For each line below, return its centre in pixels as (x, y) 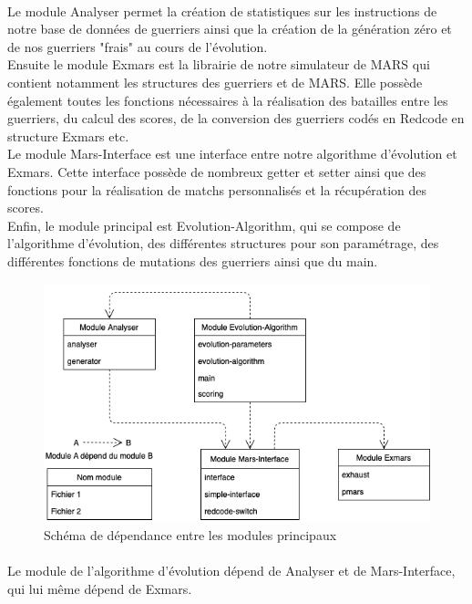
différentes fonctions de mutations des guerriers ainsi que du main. (193, 260)
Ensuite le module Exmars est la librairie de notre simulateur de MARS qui (219, 64)
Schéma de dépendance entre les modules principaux (190, 534)
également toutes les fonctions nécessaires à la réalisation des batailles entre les (228, 100)
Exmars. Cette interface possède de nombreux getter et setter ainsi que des (217, 171)
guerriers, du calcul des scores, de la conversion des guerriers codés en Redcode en (236, 118)
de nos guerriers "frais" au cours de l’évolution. (138, 46)
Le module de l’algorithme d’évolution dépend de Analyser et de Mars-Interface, (231, 571)
